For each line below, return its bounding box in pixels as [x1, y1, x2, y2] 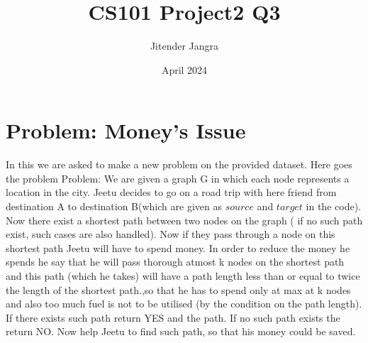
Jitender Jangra [150, 38, 219, 53]
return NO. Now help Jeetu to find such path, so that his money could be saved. [6, 324, 356, 339]
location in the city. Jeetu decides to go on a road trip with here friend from [6, 185, 337, 200]
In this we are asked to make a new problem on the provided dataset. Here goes [6, 157, 352, 172]
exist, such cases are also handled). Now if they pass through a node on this [6, 227, 335, 241]
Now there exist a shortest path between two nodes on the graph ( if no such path [6, 212, 363, 227]
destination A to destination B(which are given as [6, 199, 222, 214]
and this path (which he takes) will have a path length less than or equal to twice [6, 268, 360, 283]
